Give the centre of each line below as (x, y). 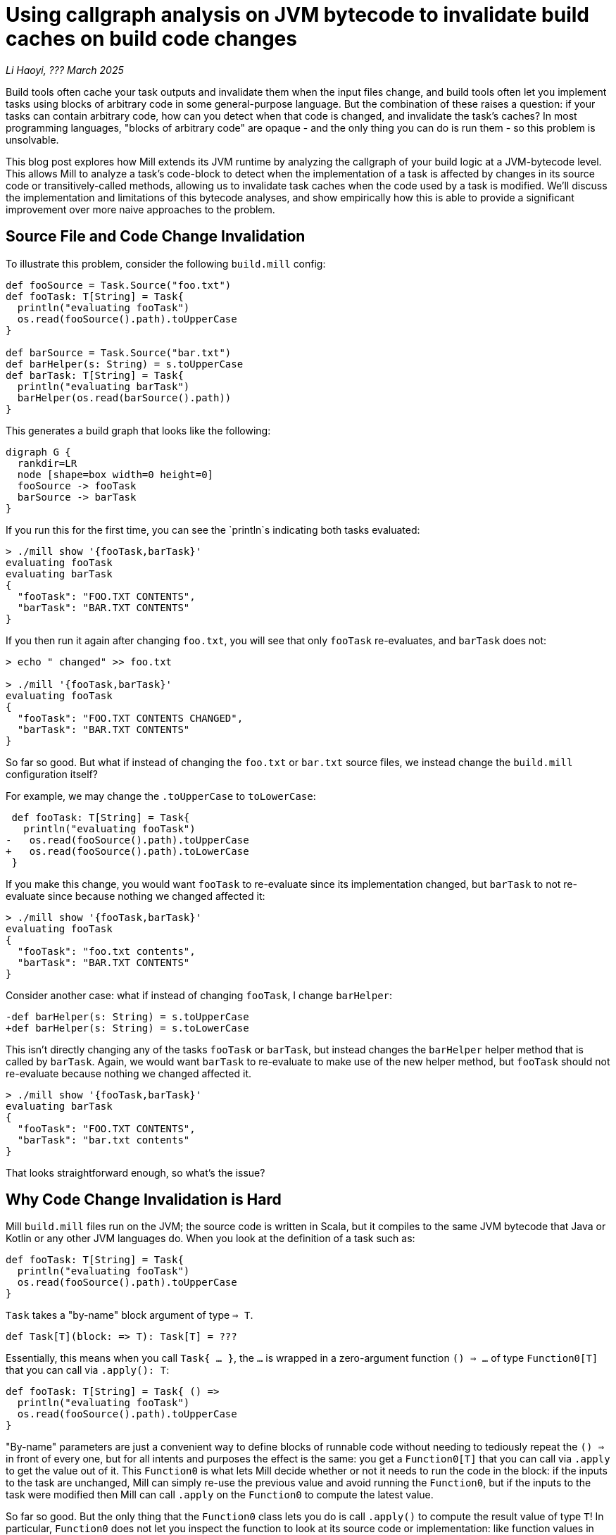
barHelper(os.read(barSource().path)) (124, 397)
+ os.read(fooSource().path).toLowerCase (127, 851)
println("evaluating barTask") (103, 386)
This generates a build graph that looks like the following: (138, 430)
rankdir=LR (47, 463)
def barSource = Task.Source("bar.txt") (119, 352)
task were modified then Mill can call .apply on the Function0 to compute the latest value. (220, 1495)
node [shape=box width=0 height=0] (115, 474)
